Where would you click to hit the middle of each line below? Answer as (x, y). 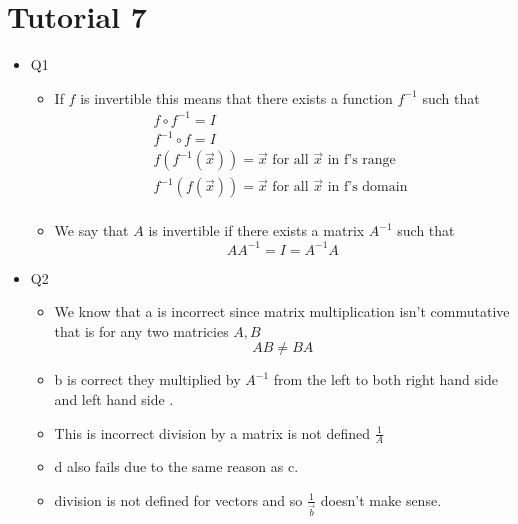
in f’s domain (367, 187)
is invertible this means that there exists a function (236, 97)
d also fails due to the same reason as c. (176, 466)
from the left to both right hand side (385, 379)
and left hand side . (114, 398)
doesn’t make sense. (381, 499)
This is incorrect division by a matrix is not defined (212, 432)
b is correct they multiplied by (147, 379)
